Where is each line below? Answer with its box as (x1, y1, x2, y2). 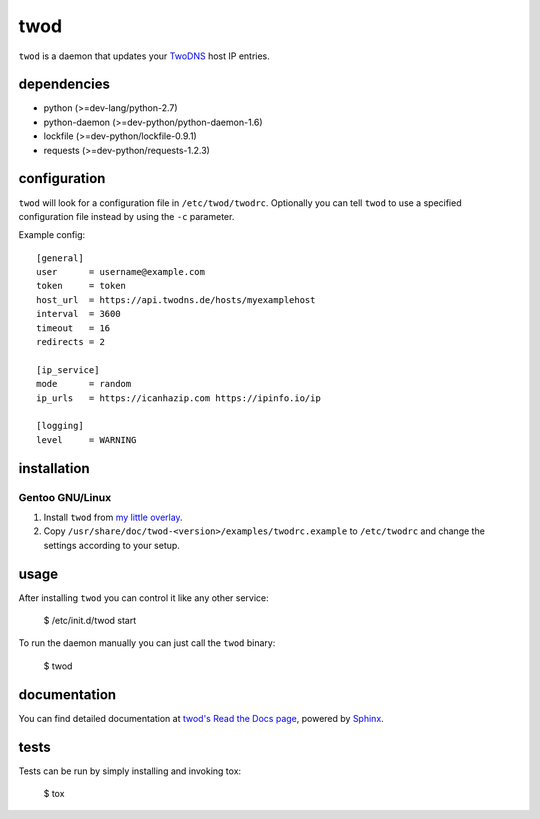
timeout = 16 (36, 322, 111, 334)
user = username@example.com (36, 266, 205, 278)
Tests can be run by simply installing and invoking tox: (18, 765, 242, 777)
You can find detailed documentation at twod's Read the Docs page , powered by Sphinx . (18, 712, 384, 724)
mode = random (36, 378, 132, 390)
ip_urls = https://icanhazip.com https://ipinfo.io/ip (36, 392, 322, 404)
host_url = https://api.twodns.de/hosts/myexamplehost (36, 294, 316, 305)
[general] (36, 252, 84, 264)
